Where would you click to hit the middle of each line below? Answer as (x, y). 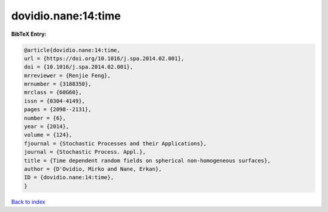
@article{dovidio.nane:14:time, (72, 50)
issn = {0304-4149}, (54, 101)
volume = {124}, (48, 135)
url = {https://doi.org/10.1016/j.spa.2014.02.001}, (104, 58)
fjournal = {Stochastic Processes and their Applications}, (115, 143)
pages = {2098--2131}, (58, 110)
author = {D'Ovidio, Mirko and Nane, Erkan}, (93, 169)
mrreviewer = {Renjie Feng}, (67, 75)
